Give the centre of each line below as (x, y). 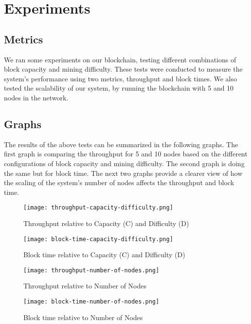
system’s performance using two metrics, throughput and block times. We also (121, 78)
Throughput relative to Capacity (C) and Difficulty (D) (106, 223)
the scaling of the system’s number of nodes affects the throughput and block (119, 182)
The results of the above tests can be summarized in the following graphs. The (121, 144)
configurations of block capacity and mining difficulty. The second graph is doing (124, 163)
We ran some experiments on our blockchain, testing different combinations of (120, 59)
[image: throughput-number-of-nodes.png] (91, 270)
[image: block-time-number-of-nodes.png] (91, 302)
